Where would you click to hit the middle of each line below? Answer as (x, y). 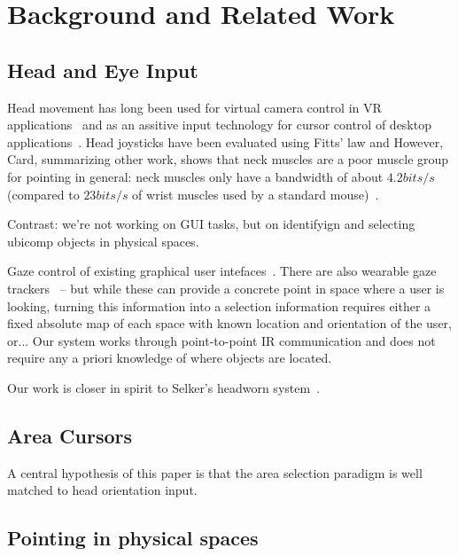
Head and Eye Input (103, 70)
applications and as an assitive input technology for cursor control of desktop (219, 125)
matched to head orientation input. (102, 490)
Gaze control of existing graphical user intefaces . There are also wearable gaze (222, 271)
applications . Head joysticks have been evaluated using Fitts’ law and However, (225, 141)
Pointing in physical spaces (133, 538)
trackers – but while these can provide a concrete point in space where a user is (226, 288)
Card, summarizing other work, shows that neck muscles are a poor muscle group (228, 159)
